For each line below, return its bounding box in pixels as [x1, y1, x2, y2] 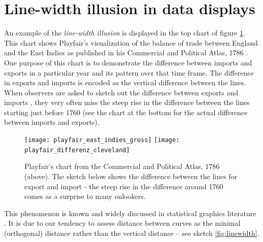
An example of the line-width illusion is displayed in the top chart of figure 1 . [4, 27, 245, 38]
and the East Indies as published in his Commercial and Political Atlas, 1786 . [4, 47, 248, 58]
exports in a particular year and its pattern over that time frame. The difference [4, 67, 254, 78]
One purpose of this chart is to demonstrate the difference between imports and [4, 57, 252, 67]
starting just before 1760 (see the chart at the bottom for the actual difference [4, 107, 248, 117]
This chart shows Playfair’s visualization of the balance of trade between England [4, 37, 258, 48]
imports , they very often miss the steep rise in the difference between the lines [4, 97, 250, 108]
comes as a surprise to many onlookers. [24, 191, 146, 201]
